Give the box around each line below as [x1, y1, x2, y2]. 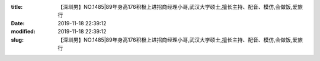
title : [11, 4, 23, 10]
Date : [11, 19, 25, 26]
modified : [11, 28, 36, 35]
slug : [11, 36, 24, 43]
